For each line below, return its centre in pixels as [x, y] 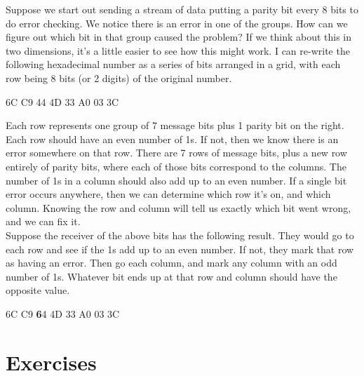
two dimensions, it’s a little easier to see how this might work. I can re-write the [178, 50]
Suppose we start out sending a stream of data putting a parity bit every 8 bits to [182, 9]
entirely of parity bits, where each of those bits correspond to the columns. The [176, 166]
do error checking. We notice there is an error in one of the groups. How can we [177, 23]
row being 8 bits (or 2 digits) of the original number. [119, 78]
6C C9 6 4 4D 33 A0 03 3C [63, 313]
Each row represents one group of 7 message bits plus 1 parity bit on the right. [175, 125]
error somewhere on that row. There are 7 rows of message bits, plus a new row [176, 153]
